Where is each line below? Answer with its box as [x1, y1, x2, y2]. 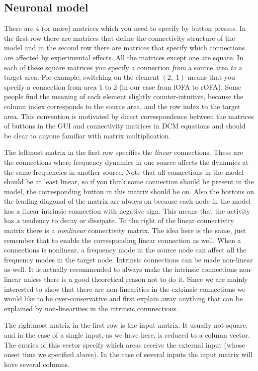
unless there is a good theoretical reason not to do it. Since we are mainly [23, 274, 248, 284]
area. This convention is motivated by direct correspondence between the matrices [4, 111, 254, 121]
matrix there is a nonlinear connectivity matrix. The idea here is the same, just [4, 225, 246, 236]
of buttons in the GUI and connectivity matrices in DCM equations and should [4, 121, 246, 131]
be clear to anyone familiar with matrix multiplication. [4, 130, 171, 140]
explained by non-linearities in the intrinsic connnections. [4, 303, 178, 313]
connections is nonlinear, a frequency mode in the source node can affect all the [4, 245, 247, 255]
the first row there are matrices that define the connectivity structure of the [4, 32, 235, 43]
